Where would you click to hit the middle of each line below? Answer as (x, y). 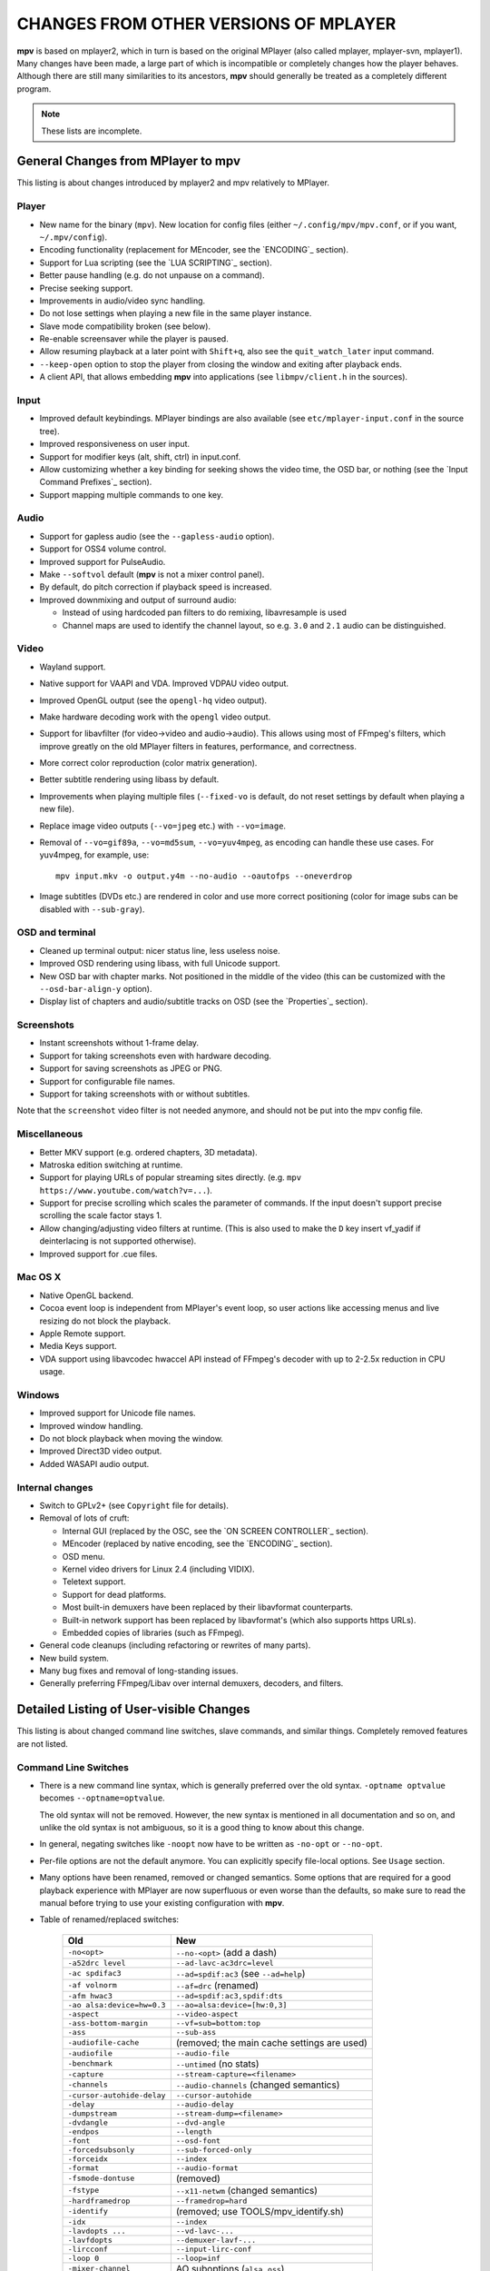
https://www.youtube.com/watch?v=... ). (126, 1190)
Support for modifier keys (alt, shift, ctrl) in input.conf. (140, 456)
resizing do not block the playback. (105, 1321)
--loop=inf (198, 2258)
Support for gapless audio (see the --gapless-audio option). (157, 536)
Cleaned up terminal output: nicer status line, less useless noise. (160, 950)
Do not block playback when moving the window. (132, 1439)
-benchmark (90, 2063)
